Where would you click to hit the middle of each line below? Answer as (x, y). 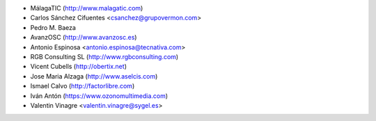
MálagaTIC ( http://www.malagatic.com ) (87, 8)
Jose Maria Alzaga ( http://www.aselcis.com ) (94, 76)
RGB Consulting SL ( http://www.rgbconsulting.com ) (104, 56)
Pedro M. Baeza (53, 27)
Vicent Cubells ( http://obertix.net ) (78, 67)
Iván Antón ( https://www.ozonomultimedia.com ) (99, 96)
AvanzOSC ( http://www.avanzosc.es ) (84, 38)
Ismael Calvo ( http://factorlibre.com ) (83, 86)
